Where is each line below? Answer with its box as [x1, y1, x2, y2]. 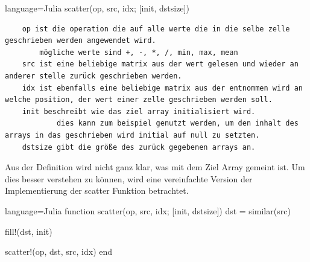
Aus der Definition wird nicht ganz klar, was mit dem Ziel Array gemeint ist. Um [5, 161, 305, 173]
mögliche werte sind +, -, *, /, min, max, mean [39, 48, 238, 57]
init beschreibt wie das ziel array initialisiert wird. [22, 107, 256, 116]
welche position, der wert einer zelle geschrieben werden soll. [5, 95, 273, 104]
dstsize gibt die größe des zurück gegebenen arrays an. [22, 142, 256, 152]
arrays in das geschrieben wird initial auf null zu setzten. [5, 130, 260, 139]
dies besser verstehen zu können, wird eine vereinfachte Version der [5, 172, 253, 185]
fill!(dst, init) [5, 225, 52, 237]
